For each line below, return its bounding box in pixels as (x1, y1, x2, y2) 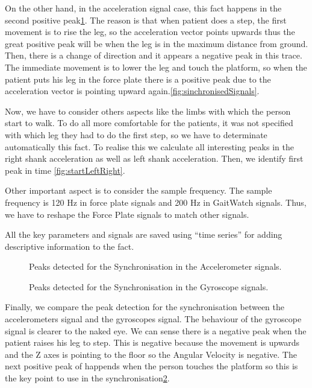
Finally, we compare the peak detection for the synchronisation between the (5, 301, 285, 313)
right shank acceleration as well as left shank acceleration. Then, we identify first (5, 152, 304, 165)
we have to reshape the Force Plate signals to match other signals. (5, 208, 249, 220)
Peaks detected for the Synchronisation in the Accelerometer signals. (29, 260, 282, 273)
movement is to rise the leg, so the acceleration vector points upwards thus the (5, 25, 295, 38)
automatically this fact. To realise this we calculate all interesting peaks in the (5, 140, 294, 153)
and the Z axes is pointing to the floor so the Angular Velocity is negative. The (5, 348, 297, 360)
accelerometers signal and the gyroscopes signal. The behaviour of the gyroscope (5, 313, 302, 325)
